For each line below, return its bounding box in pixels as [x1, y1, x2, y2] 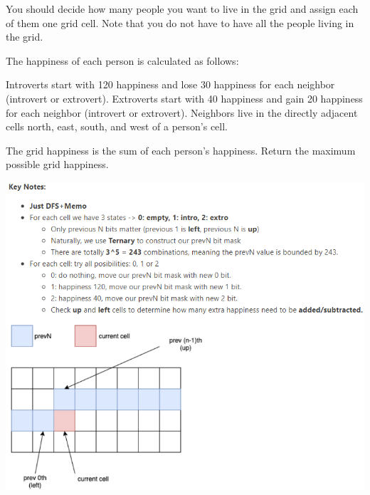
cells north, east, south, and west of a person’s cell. [6, 119, 228, 134]
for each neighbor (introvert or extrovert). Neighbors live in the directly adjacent [6, 105, 358, 120]
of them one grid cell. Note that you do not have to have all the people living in [6, 15, 354, 30]
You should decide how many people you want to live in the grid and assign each [6, 1, 359, 16]
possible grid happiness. [6, 157, 109, 172]
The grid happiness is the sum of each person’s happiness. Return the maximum [6, 142, 356, 157]
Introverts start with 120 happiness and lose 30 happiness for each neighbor [6, 77, 335, 92]
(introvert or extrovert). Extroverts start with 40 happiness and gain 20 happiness [6, 90, 363, 105]
